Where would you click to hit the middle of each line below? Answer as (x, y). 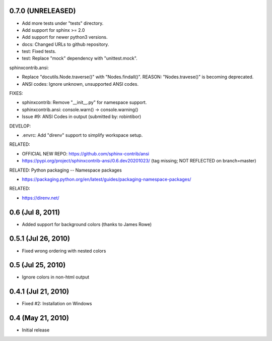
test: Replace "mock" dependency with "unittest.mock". (80, 59)
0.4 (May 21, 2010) (39, 318)
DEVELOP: (20, 126)
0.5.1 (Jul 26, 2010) (40, 239)
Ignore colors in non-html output (56, 277)
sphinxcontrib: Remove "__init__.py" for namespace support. (84, 102)
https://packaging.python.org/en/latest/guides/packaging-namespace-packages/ (107, 179)
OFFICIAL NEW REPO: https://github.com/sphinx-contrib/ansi (86, 153)
